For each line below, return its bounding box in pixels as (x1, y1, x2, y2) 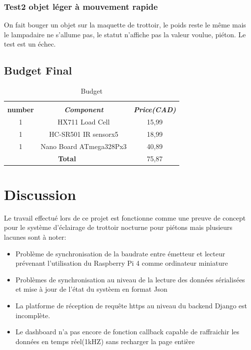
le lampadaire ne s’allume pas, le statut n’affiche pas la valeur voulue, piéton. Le (4, 29, 246, 39)
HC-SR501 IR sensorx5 (49, 128, 118, 139)
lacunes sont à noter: (4, 232, 66, 242)
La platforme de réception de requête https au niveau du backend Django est (15, 300, 248, 311)
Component (64, 104, 104, 115)
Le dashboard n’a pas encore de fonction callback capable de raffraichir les (15, 326, 240, 337)
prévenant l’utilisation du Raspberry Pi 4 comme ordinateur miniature (15, 258, 228, 268)
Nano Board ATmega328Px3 (40, 141, 127, 151)
